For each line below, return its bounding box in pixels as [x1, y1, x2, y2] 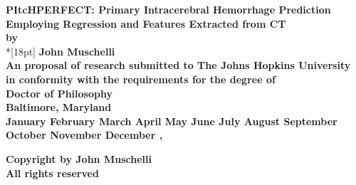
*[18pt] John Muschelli [6, 43, 115, 58]
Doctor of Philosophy [6, 85, 112, 100]
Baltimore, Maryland [6, 100, 112, 115]
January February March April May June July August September [6, 113, 337, 128]
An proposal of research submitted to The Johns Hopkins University [6, 58, 351, 73]
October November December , [6, 127, 163, 142]
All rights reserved [6, 165, 99, 180]
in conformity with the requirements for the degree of [6, 71, 276, 86]
